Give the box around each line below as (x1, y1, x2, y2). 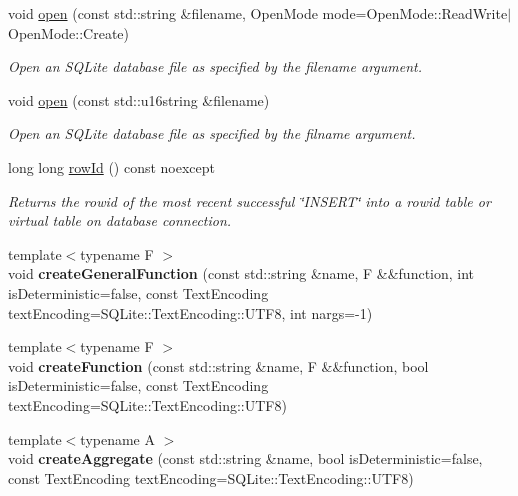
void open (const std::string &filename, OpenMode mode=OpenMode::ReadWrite (8, 3, 508, 23)
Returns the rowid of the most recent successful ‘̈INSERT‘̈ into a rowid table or (8, 190, 491, 211)
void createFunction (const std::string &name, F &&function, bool (8, 355, 429, 376)
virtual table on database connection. (8, 210, 232, 231)
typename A (80, 428, 155, 449)
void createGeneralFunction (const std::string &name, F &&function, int (8, 263, 475, 284)
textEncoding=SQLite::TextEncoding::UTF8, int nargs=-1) (8, 302, 373, 323)
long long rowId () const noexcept (8, 156, 216, 177)
